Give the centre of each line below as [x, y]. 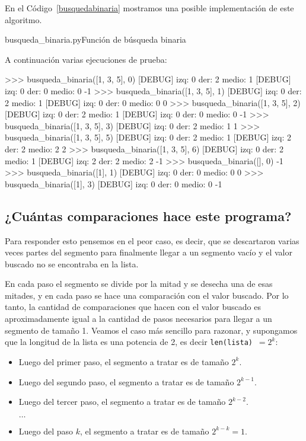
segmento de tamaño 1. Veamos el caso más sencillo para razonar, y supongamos [151, 330]
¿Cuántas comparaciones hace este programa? [148, 215]
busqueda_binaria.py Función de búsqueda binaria [95, 39]
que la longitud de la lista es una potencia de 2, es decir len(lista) [129, 342]
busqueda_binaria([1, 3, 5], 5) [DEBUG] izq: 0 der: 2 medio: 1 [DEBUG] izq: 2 [148, 137]
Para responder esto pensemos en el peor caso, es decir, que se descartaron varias [152, 240]
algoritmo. [23, 19]
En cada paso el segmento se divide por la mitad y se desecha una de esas [139, 284]
